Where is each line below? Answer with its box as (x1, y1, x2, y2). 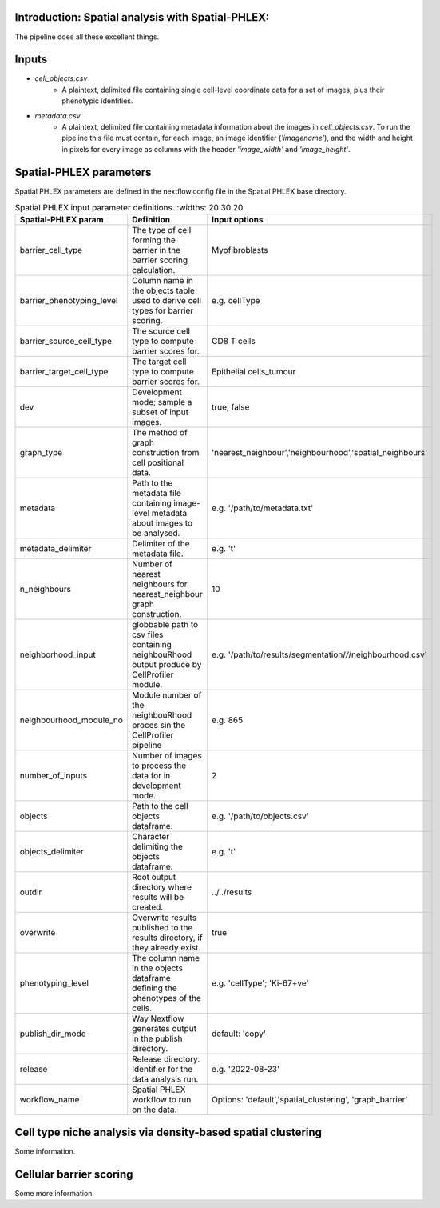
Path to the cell (132, 801, 188, 812)
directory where (132, 882, 192, 893)
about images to (132, 518, 193, 529)
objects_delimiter (19, 846, 84, 858)
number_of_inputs (19, 770, 88, 782)
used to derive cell (132, 295, 202, 306)
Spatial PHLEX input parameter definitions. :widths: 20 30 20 (14, 202, 244, 214)
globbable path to (132, 619, 199, 630)
